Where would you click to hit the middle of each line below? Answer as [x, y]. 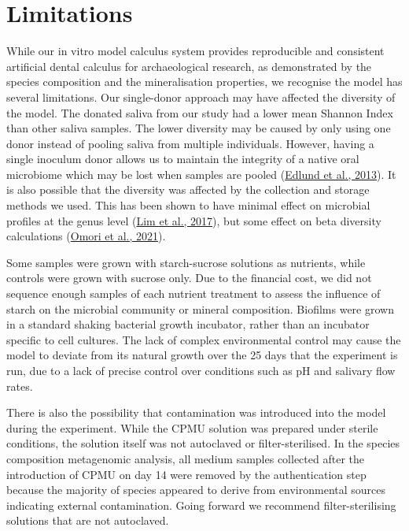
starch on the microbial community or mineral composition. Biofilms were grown [200, 308]
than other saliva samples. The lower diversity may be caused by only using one [199, 128]
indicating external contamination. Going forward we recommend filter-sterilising [201, 505]
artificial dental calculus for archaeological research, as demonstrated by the [189, 66]
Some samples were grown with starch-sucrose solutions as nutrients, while [186, 262]
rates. [20, 386]
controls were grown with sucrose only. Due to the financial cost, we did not [189, 278]
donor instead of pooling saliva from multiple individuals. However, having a [190, 143]
